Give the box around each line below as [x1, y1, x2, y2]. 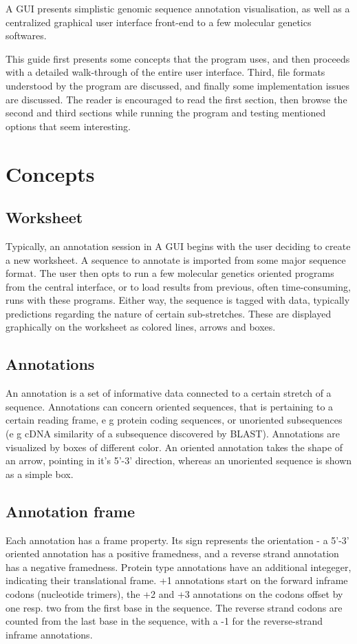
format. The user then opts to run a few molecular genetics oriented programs [6, 266, 334, 280]
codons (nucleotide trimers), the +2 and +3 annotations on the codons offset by [6, 587, 343, 601]
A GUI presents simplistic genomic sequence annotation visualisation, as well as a [6, 1, 350, 15]
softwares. [6, 28, 47, 43]
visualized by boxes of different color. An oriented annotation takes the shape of [6, 439, 343, 454]
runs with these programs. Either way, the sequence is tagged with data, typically [6, 293, 350, 307]
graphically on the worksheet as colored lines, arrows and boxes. [6, 320, 276, 334]
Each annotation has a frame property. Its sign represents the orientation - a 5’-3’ [6, 532, 349, 547]
